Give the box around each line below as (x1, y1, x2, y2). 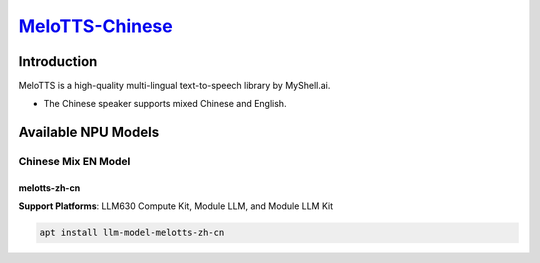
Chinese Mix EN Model (18, 155, 131, 169)
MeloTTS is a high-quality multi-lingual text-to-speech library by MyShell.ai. (18, 80, 331, 92)
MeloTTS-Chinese (18, 15, 174, 37)
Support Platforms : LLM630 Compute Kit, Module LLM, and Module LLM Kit (18, 200, 334, 212)
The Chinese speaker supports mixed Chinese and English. (43, 98, 287, 110)
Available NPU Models (18, 124, 160, 141)
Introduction (18, 53, 98, 70)
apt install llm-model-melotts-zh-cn (39, 227, 225, 239)
